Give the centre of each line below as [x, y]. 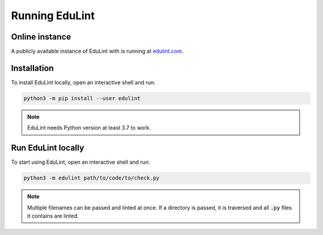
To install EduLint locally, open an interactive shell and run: [83, 82]
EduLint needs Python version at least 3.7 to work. [89, 128]
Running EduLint [53, 16]
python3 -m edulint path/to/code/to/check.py [92, 178]
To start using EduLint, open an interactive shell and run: [80, 162]
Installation [32, 68]
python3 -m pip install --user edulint [82, 98]
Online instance [41, 37]
